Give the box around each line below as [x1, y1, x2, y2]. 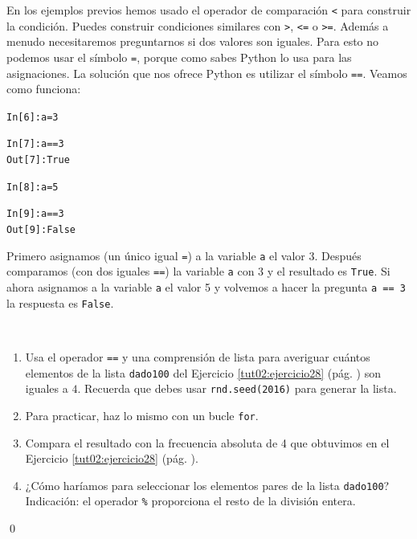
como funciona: [6, 80, 81, 97]
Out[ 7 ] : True [6, 154, 70, 166]
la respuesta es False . [6, 294, 114, 311]
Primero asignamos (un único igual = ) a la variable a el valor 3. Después [6, 247, 362, 263]
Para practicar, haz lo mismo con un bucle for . [25, 406, 259, 423]
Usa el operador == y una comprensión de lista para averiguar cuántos [25, 348, 370, 365]
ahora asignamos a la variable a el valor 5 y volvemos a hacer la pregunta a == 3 [6, 279, 406, 296]
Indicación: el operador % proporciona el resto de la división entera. [25, 492, 356, 509]
